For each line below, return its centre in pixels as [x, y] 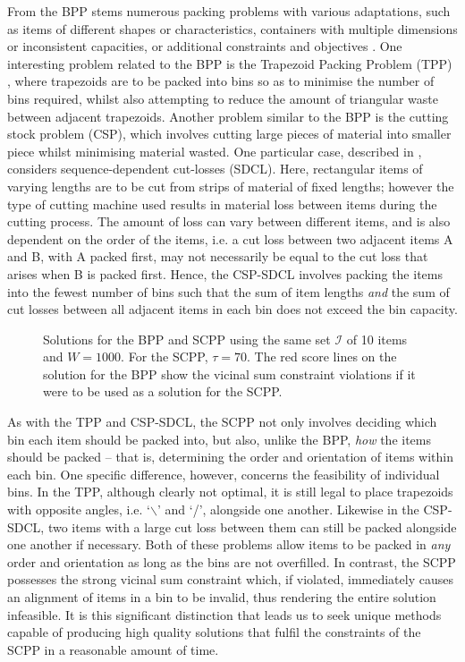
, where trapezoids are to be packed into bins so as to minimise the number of [221, 81]
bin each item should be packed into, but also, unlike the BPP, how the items [219, 439]
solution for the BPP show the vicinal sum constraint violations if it [229, 373]
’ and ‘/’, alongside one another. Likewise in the [288, 509]
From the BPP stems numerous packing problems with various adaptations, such [229, 11]
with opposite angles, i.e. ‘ [79, 509]
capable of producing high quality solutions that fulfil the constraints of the [214, 632]
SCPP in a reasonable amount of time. [113, 649]
